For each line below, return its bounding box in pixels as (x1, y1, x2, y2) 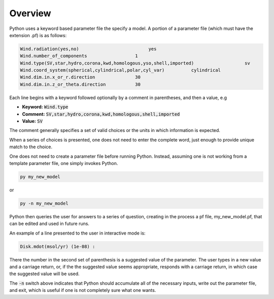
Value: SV (22, 118, 43, 124)
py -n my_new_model (20, 201, 68, 206)
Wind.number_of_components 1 (20, 53, 138, 59)
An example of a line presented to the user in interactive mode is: (9, 230, 146, 236)
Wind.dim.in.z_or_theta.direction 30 (20, 81, 141, 87)
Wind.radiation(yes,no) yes (20, 46, 157, 52)
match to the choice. (9, 144, 53, 150)
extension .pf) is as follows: (9, 32, 67, 38)
